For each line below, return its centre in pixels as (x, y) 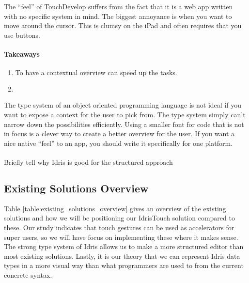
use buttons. (22, 35)
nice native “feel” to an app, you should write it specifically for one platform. (118, 143)
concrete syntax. (28, 275)
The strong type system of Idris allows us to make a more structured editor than (124, 246)
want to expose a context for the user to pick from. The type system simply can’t (125, 114)
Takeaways (22, 54)
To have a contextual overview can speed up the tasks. (96, 72)
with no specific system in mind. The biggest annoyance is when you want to (118, 16)
